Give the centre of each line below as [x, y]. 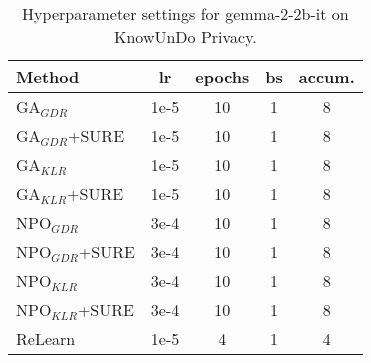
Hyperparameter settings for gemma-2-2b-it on [185, 13]
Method [48, 76]
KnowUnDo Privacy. [185, 36]
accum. [326, 76]
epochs [222, 76]
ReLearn [46, 338]
